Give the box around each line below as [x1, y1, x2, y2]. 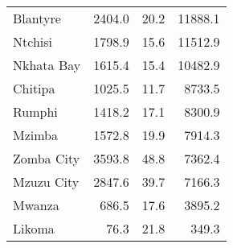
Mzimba [13, 126, 59, 144]
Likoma [13, 219, 55, 238]
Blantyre [13, 9, 61, 27]
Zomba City [13, 149, 80, 167]
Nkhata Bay [13, 56, 81, 74]
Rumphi [13, 102, 58, 121]
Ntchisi [13, 32, 52, 51]
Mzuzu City [13, 172, 80, 191]
